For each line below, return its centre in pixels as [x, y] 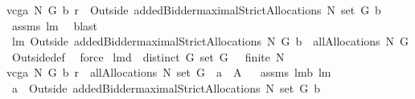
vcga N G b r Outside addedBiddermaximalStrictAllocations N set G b [194, 10]
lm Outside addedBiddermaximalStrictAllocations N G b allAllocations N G [210, 41]
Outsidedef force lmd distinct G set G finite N [148, 56]
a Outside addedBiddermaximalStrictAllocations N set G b [166, 87]
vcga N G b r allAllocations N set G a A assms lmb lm [169, 72]
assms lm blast [55, 25]
